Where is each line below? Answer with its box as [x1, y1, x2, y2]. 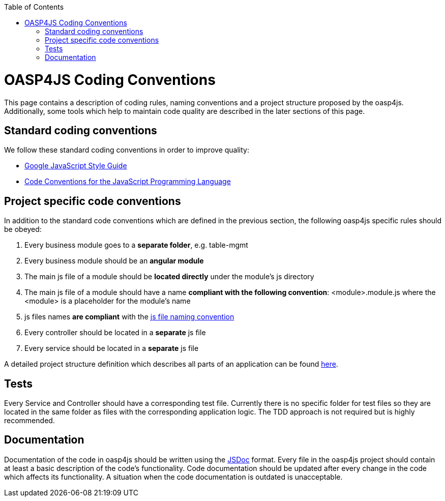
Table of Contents [4, 3, 64, 11]
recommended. [4, 416, 55, 425]
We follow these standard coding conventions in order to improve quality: [4, 145, 250, 155]
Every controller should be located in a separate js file [24, 328, 206, 337]
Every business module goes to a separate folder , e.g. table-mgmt [24, 241, 248, 250]
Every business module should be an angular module [24, 256, 204, 266]
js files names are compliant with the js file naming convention [24, 312, 234, 321]
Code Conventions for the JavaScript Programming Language [24, 177, 231, 186]
